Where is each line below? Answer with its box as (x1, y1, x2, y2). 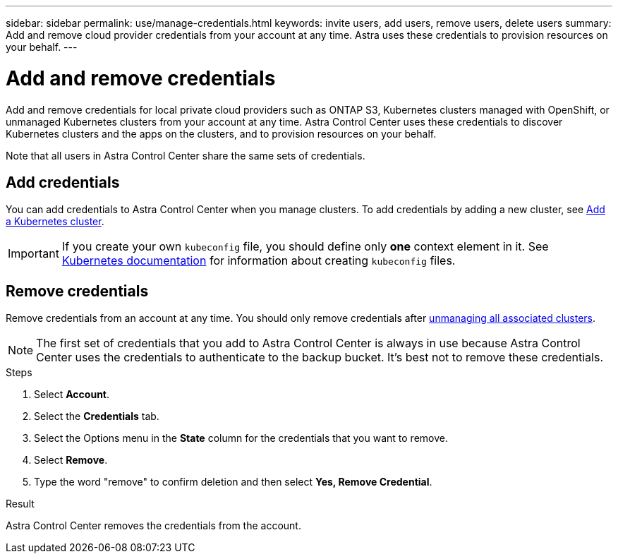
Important (8, 246, 59, 261)
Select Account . (34, 388, 110, 401)
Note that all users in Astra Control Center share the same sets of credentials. (6, 149, 365, 162)
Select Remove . (34, 454, 108, 467)
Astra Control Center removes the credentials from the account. (6, 519, 301, 532)
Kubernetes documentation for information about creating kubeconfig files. (61, 253, 456, 268)
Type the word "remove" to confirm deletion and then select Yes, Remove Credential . (34, 476, 432, 488)
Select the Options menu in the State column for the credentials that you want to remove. (34, 432, 448, 445)
